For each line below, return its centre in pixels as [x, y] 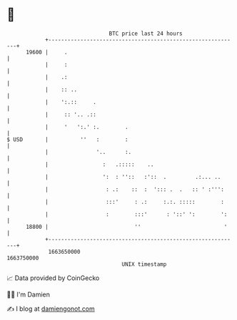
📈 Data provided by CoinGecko [53, 278]
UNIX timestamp [144, 264]
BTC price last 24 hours [146, 33]
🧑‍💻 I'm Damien [29, 294]
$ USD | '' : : [68, 139]
